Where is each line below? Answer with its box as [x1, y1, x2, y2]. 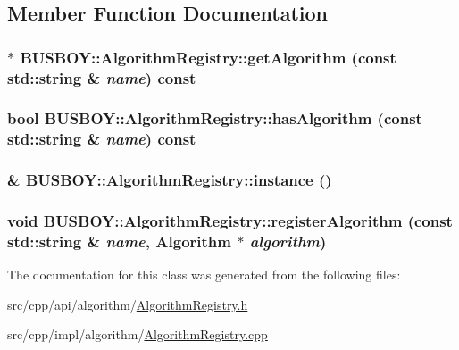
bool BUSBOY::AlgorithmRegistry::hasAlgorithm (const [7, 107, 422, 129]
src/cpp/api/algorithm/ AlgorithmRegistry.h [7, 295, 248, 313]
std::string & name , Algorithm [7, 230, 231, 252]
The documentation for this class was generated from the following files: [7, 265, 401, 284]
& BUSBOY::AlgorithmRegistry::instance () [7, 169, 332, 191]
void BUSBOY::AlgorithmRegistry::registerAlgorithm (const [7, 210, 453, 232]
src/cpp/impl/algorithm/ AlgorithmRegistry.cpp [7, 325, 268, 344]
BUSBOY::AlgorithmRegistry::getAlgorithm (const [20, 46, 396, 68]
